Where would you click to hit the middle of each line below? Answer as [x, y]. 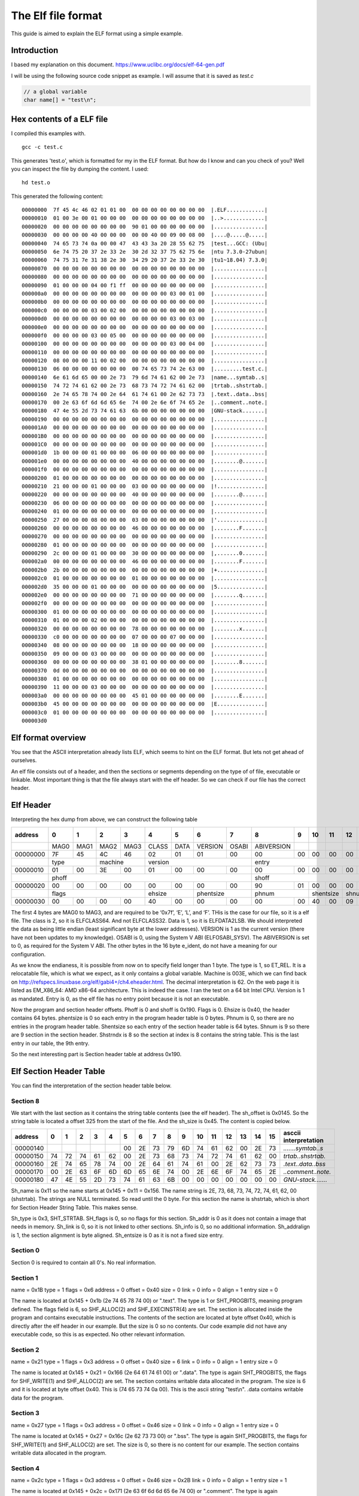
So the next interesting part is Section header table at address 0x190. [96, 1054]
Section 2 [25, 1349]
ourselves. [24, 761]
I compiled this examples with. [48, 133]
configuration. [28, 954]
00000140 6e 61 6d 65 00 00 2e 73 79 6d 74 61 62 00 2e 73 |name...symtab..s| [145, 377]
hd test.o [36, 183]
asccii [292, 1133]
